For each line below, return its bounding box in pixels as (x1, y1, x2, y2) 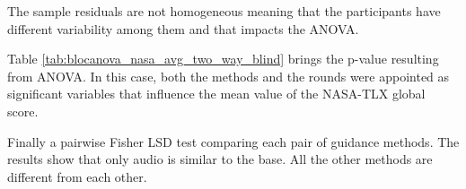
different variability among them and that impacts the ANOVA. (7, 19, 359, 38)
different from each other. (7, 167, 147, 185)
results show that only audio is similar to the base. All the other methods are (7, 150, 433, 168)
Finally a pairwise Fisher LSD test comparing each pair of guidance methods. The (7, 132, 460, 150)
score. (7, 101, 39, 120)
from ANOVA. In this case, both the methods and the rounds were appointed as (7, 66, 450, 85)
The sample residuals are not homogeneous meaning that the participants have (7, 2, 441, 20)
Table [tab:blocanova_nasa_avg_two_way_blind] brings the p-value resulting (7, 49, 439, 68)
